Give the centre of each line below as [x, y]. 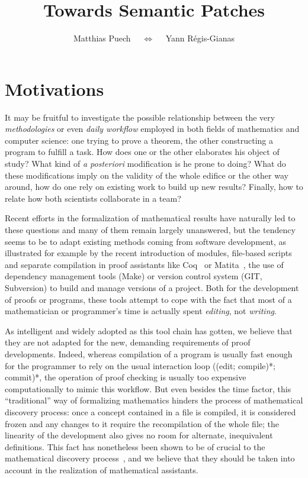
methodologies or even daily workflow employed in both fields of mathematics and [152, 129]
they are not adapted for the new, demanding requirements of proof [128, 342]
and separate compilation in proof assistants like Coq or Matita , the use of [144, 264]
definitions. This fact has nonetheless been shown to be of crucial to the [135, 446]
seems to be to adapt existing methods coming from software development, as [145, 241]
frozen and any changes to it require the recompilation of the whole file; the [142, 423]
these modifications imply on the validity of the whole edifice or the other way [147, 175]
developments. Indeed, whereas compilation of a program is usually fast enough [149, 353]
